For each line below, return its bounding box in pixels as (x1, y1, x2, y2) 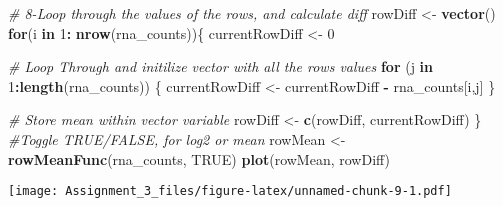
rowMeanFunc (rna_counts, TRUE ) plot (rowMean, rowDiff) (8, 148, 391, 169)
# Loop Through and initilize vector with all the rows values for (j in (8, 56, 434, 77)
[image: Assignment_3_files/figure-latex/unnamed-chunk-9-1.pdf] (8, 184, 452, 199)
